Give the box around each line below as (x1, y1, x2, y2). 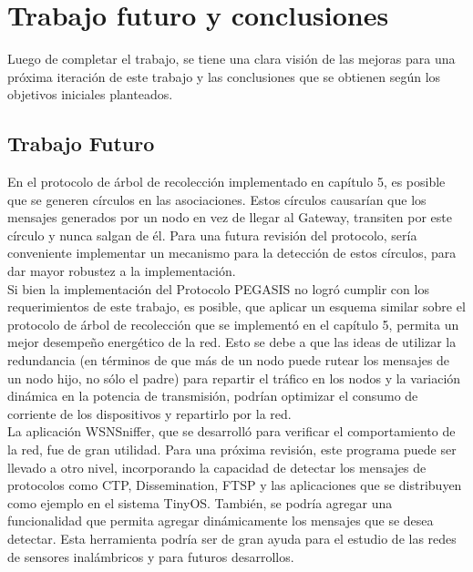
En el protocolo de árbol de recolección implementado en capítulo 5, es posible (7, 172, 446, 191)
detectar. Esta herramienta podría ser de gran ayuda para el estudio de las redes (7, 528, 457, 547)
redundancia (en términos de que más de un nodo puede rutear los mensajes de (7, 351, 450, 370)
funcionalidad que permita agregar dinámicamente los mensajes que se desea (7, 511, 434, 530)
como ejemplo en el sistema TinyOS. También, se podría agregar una (7, 493, 393, 512)
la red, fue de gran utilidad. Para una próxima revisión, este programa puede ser (7, 440, 457, 459)
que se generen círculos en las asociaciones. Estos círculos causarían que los (7, 189, 427, 209)
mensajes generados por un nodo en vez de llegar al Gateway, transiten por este (7, 208, 452, 227)
